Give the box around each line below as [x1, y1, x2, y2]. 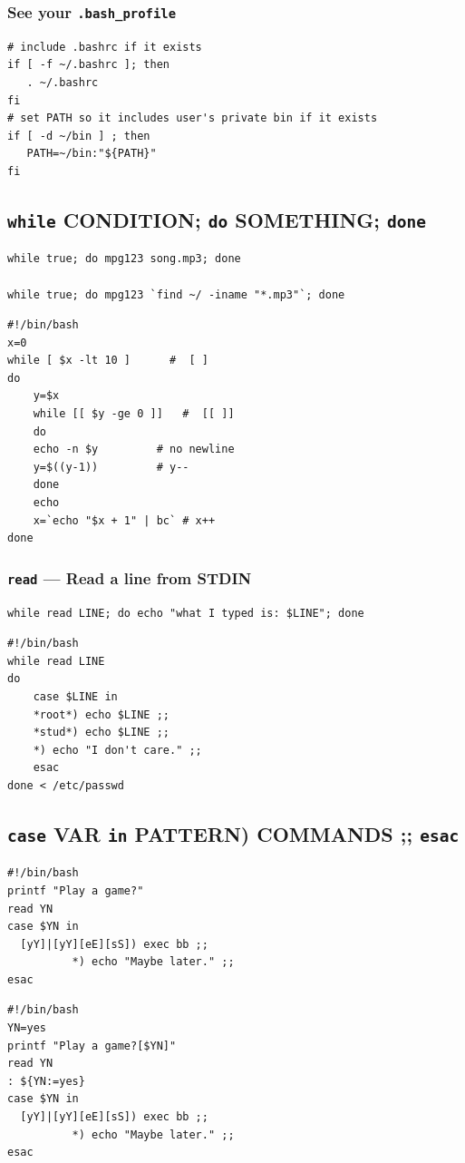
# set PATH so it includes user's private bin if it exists [7, 112, 378, 125]
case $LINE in [33, 689, 118, 703]
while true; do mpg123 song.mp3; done [7, 252, 241, 266]
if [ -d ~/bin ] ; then [7, 129, 150, 142]
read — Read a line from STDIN [7, 566, 252, 589]
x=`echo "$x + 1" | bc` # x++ [33, 513, 216, 527]
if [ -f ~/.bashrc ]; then [7, 58, 170, 72]
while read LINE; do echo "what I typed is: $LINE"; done [7, 606, 364, 620]
